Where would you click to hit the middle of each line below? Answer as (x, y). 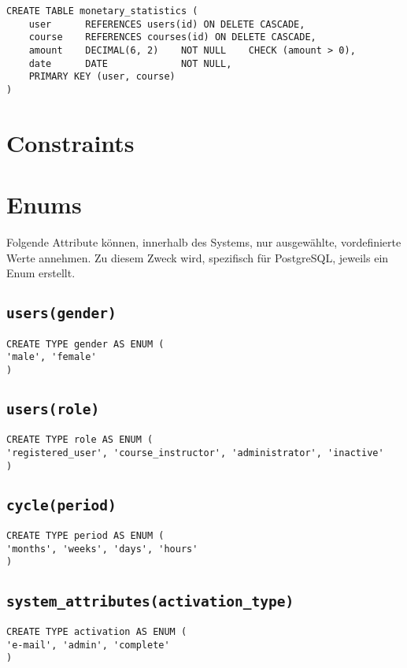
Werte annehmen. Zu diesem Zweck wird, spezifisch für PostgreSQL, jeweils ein (198, 257)
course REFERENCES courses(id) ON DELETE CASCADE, (172, 37)
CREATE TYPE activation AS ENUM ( (97, 631)
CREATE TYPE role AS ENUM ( (80, 440)
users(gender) (61, 314)
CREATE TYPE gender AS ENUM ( (85, 344)
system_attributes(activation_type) (150, 601)
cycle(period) (61, 505)
